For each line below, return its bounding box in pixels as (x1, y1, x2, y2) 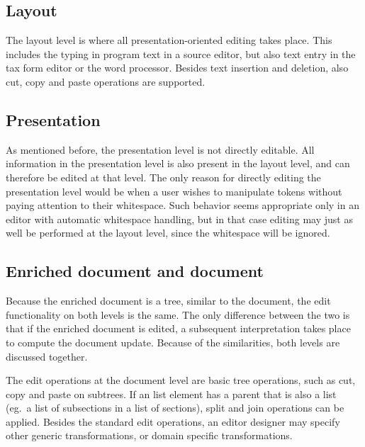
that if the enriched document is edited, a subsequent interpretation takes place (6, 321, 351, 336)
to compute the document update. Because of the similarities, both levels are (6, 334, 340, 349)
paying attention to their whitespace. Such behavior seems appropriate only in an (6, 198, 359, 213)
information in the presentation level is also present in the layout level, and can (6, 156, 350, 171)
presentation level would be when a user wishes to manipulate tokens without (6, 183, 342, 198)
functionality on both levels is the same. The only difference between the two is (6, 307, 350, 322)
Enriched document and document (6, 260, 264, 282)
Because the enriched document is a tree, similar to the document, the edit (6, 293, 331, 308)
